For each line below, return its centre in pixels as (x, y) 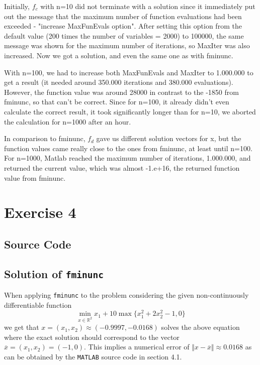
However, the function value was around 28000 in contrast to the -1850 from (121, 92)
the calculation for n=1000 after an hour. (68, 121)
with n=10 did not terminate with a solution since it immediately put (148, 6)
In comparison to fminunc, (45, 138)
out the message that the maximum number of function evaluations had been (123, 16)
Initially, (17, 6)
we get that (22, 327)
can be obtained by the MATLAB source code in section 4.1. (93, 356)
